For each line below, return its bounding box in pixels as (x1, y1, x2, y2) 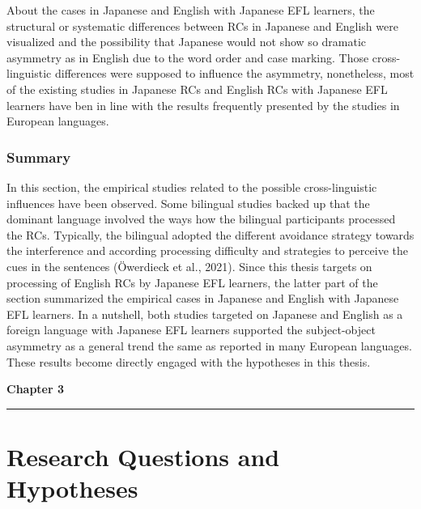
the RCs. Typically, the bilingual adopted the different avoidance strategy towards (6, 226, 415, 243)
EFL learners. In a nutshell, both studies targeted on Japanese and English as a (6, 305, 403, 322)
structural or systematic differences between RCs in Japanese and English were (6, 17, 398, 34)
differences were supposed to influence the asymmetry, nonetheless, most (54, 65, 415, 82)
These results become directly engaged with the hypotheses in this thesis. (6, 353, 371, 370)
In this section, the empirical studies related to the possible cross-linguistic (6, 178, 377, 195)
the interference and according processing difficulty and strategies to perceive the (6, 242, 408, 259)
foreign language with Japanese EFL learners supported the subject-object (6, 321, 376, 338)
